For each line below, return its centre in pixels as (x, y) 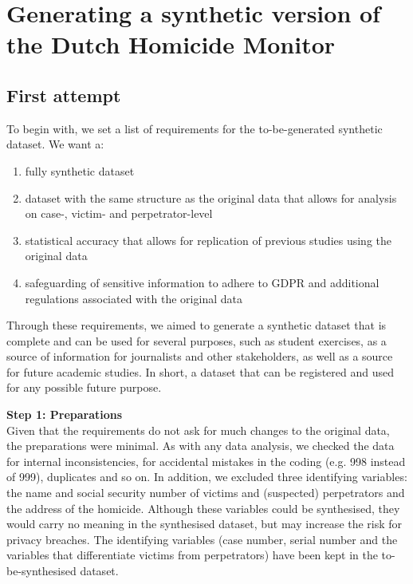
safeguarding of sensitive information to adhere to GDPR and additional (202, 282)
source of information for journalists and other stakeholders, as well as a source (200, 356)
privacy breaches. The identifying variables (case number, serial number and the (202, 539)
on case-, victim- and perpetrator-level (119, 213)
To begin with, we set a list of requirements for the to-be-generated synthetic (195, 128)
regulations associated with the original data (134, 298)
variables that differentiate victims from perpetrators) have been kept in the (192, 555)
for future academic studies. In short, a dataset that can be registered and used (200, 371)
